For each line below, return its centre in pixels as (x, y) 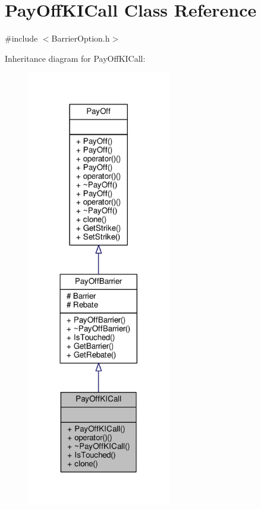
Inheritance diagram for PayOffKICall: (75, 58)
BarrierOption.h (81, 38)
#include (21, 38)
